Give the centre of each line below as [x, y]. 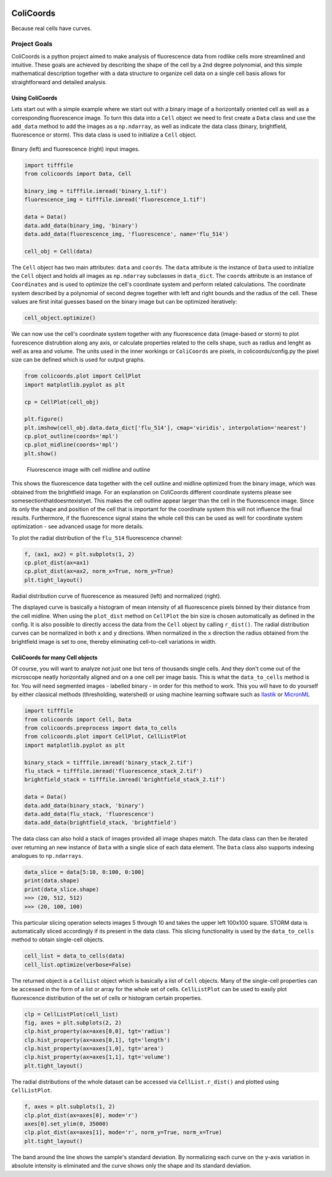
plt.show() [41, 453]
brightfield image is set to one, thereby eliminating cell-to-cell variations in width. [114, 641]
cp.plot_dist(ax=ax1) [57, 562]
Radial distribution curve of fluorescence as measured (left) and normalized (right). [116, 596]
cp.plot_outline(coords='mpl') [72, 436]
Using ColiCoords [34, 98]
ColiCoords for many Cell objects [54, 657]
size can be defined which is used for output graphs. [78, 360]
